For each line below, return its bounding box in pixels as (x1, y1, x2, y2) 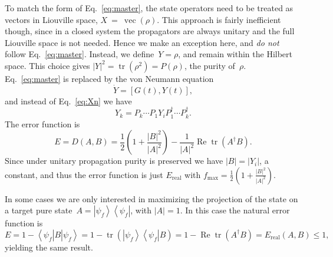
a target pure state (5, 204, 72, 216)
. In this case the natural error (180, 204, 290, 216)
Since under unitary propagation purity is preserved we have (5, 154, 223, 167)
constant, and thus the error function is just (5, 168, 163, 180)
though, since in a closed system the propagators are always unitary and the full (5, 25, 295, 37)
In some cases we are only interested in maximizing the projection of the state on (5, 192, 298, 205)
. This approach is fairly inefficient (157, 13, 281, 25)
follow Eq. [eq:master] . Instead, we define (5, 48, 154, 60)
